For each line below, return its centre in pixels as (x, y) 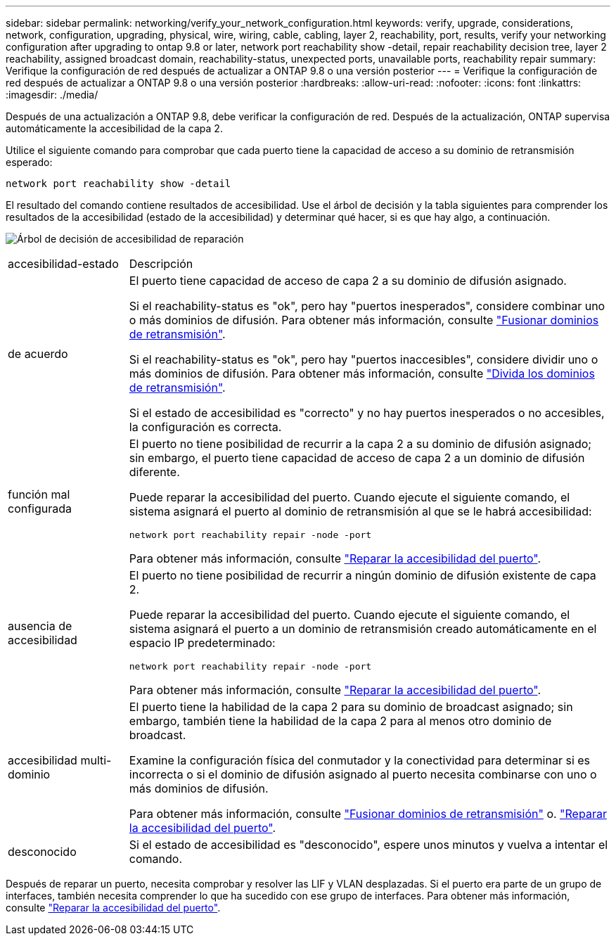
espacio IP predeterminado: (202, 643)
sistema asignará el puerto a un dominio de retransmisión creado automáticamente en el (363, 629)
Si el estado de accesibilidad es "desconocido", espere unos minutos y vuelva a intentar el (368, 845)
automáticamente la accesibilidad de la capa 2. (114, 128)
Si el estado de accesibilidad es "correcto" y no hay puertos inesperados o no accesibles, (367, 413)
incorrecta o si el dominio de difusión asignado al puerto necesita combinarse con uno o (363, 774)
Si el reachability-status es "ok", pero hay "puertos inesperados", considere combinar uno (367, 306)
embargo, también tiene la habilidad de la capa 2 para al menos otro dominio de (340, 721)
